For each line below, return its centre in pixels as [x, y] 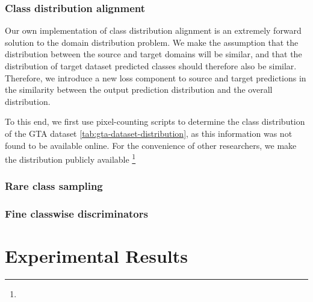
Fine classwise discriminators [76, 214]
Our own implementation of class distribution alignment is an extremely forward [153, 30]
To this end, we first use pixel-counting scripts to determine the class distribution [155, 121]
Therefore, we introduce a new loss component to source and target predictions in [156, 77]
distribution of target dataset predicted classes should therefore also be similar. [151, 66]
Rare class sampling [54, 186]
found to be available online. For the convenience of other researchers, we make [151, 145]
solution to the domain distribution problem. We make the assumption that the [152, 42]
